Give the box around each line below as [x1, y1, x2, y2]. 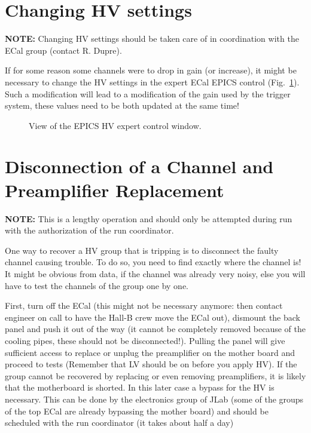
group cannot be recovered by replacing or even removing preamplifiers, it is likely [5, 369, 306, 382]
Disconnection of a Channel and [5, 154, 274, 179]
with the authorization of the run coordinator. [5, 224, 174, 237]
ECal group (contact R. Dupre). [5, 44, 122, 56]
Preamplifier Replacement [5, 177, 224, 202]
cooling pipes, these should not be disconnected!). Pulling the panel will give [5, 334, 285, 346]
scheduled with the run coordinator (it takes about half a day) [5, 416, 234, 429]
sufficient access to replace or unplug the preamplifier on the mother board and [5, 346, 295, 358]
